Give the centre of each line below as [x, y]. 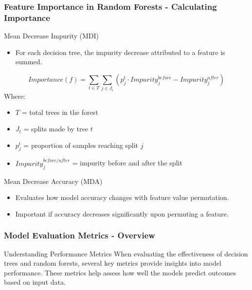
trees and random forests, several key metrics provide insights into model [113, 263]
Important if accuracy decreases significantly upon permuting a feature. [122, 213]
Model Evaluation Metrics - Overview [80, 235]
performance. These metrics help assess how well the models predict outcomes [120, 272]
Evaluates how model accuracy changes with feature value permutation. [122, 197]
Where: [15, 96]
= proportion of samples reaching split [81, 145]
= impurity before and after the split [127, 163]
